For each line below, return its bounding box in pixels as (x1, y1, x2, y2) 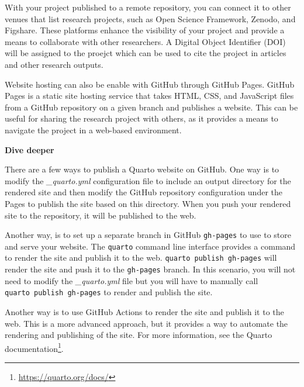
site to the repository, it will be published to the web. (5, 209, 196, 221)
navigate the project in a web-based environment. (5, 123, 182, 136)
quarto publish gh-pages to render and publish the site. (5, 286, 213, 298)
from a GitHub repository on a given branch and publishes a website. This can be (5, 101, 298, 113)
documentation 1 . (5, 340, 64, 354)
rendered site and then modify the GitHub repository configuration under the (5, 186, 283, 198)
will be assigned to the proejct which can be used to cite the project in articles (5, 47, 286, 59)
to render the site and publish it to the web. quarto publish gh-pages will (5, 251, 277, 264)
